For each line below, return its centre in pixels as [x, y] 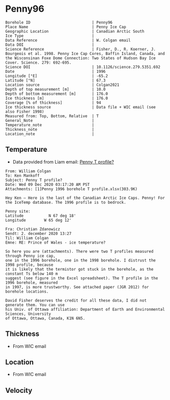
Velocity [19, 390]
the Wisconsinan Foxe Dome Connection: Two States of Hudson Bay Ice [81, 58]
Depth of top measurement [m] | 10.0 [55, 89]
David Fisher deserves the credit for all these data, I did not [76, 300]
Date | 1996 [55, 71]
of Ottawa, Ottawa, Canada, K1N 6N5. [45, 318]
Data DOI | [50, 45]
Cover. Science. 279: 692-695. [38, 62]
